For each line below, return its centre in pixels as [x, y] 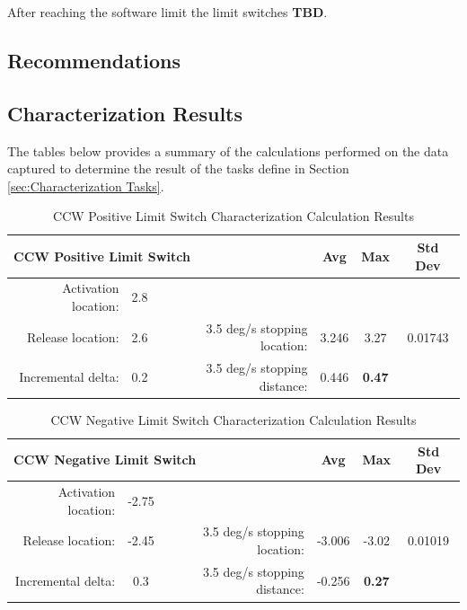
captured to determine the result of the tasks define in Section [178, 168]
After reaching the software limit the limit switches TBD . [167, 12]
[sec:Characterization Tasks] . [86, 186]
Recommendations [94, 60]
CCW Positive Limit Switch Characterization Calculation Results [233, 216]
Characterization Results [125, 113]
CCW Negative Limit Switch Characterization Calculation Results [233, 419]
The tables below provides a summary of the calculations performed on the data [228, 150]
